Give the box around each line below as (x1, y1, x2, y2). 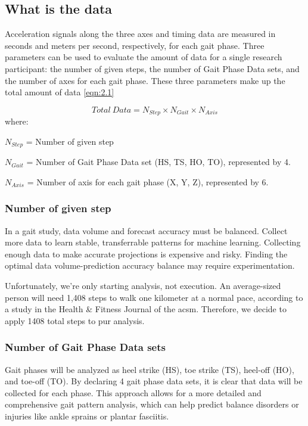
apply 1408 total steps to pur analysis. (5, 314, 145, 327)
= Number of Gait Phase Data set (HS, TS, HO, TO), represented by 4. (26, 156, 291, 168)
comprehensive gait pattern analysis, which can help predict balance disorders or (5, 398, 299, 411)
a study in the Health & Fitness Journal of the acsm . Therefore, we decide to (5, 303, 287, 315)
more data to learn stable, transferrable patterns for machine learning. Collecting (5, 236, 301, 248)
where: (5, 115, 29, 128)
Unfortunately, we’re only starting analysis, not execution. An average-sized (5, 279, 281, 292)
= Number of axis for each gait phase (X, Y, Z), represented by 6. (27, 175, 269, 188)
